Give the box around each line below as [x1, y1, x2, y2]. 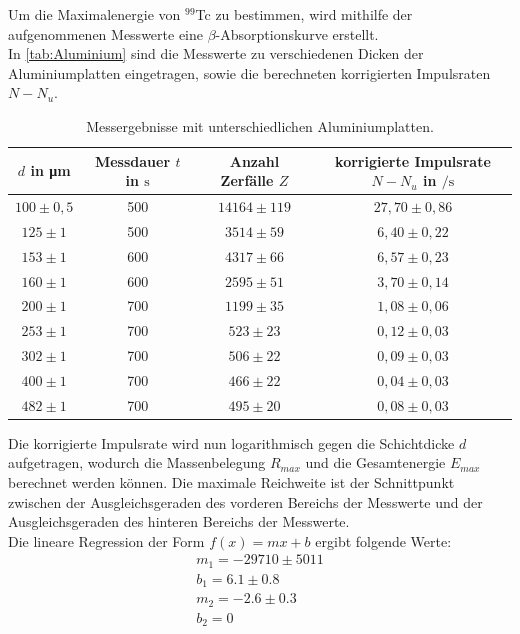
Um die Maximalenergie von [8, 4, 181, 24]
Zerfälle [220, 170, 274, 191]
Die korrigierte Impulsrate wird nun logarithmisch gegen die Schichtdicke [8, 432, 455, 453]
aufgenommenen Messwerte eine [8, 23, 203, 44]
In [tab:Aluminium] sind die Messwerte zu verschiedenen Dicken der [8, 43, 424, 64]
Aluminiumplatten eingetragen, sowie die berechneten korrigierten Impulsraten [8, 62, 491, 83]
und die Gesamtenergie [305, 452, 446, 473]
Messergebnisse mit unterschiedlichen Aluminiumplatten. [86, 115, 434, 136]
